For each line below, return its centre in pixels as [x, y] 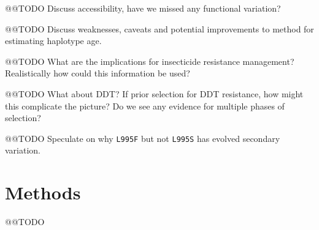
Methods [43, 192]
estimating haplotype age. [53, 41]
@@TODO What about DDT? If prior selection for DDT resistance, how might [154, 93]
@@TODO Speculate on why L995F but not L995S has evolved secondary [143, 138]
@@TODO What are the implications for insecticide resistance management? [150, 61]
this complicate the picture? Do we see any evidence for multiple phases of [145, 106]
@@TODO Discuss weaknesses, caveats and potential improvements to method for [159, 28]
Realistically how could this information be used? [98, 73]
